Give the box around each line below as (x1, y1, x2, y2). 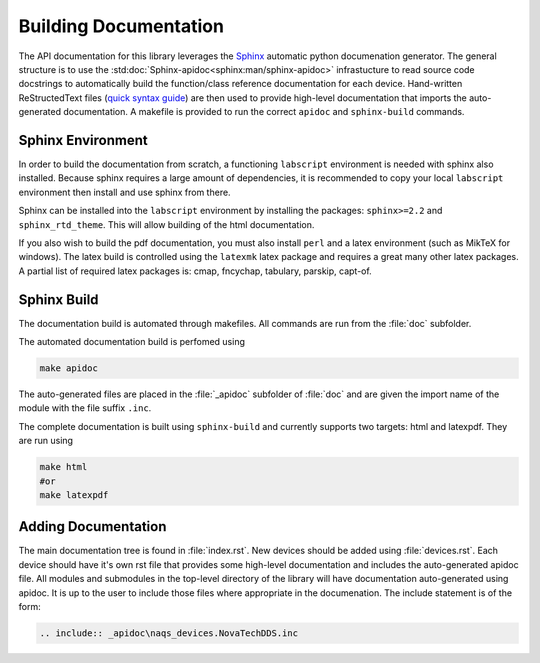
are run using (18, 435, 74, 447)
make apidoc (39, 363, 99, 374)
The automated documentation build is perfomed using (18, 336, 245, 348)
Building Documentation (18, 15, 225, 37)
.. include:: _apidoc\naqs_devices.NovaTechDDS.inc (39, 628, 299, 639)
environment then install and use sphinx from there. (18, 186, 231, 198)
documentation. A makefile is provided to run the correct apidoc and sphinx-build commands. (63, 106, 465, 118)
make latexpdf (39, 489, 109, 500)
